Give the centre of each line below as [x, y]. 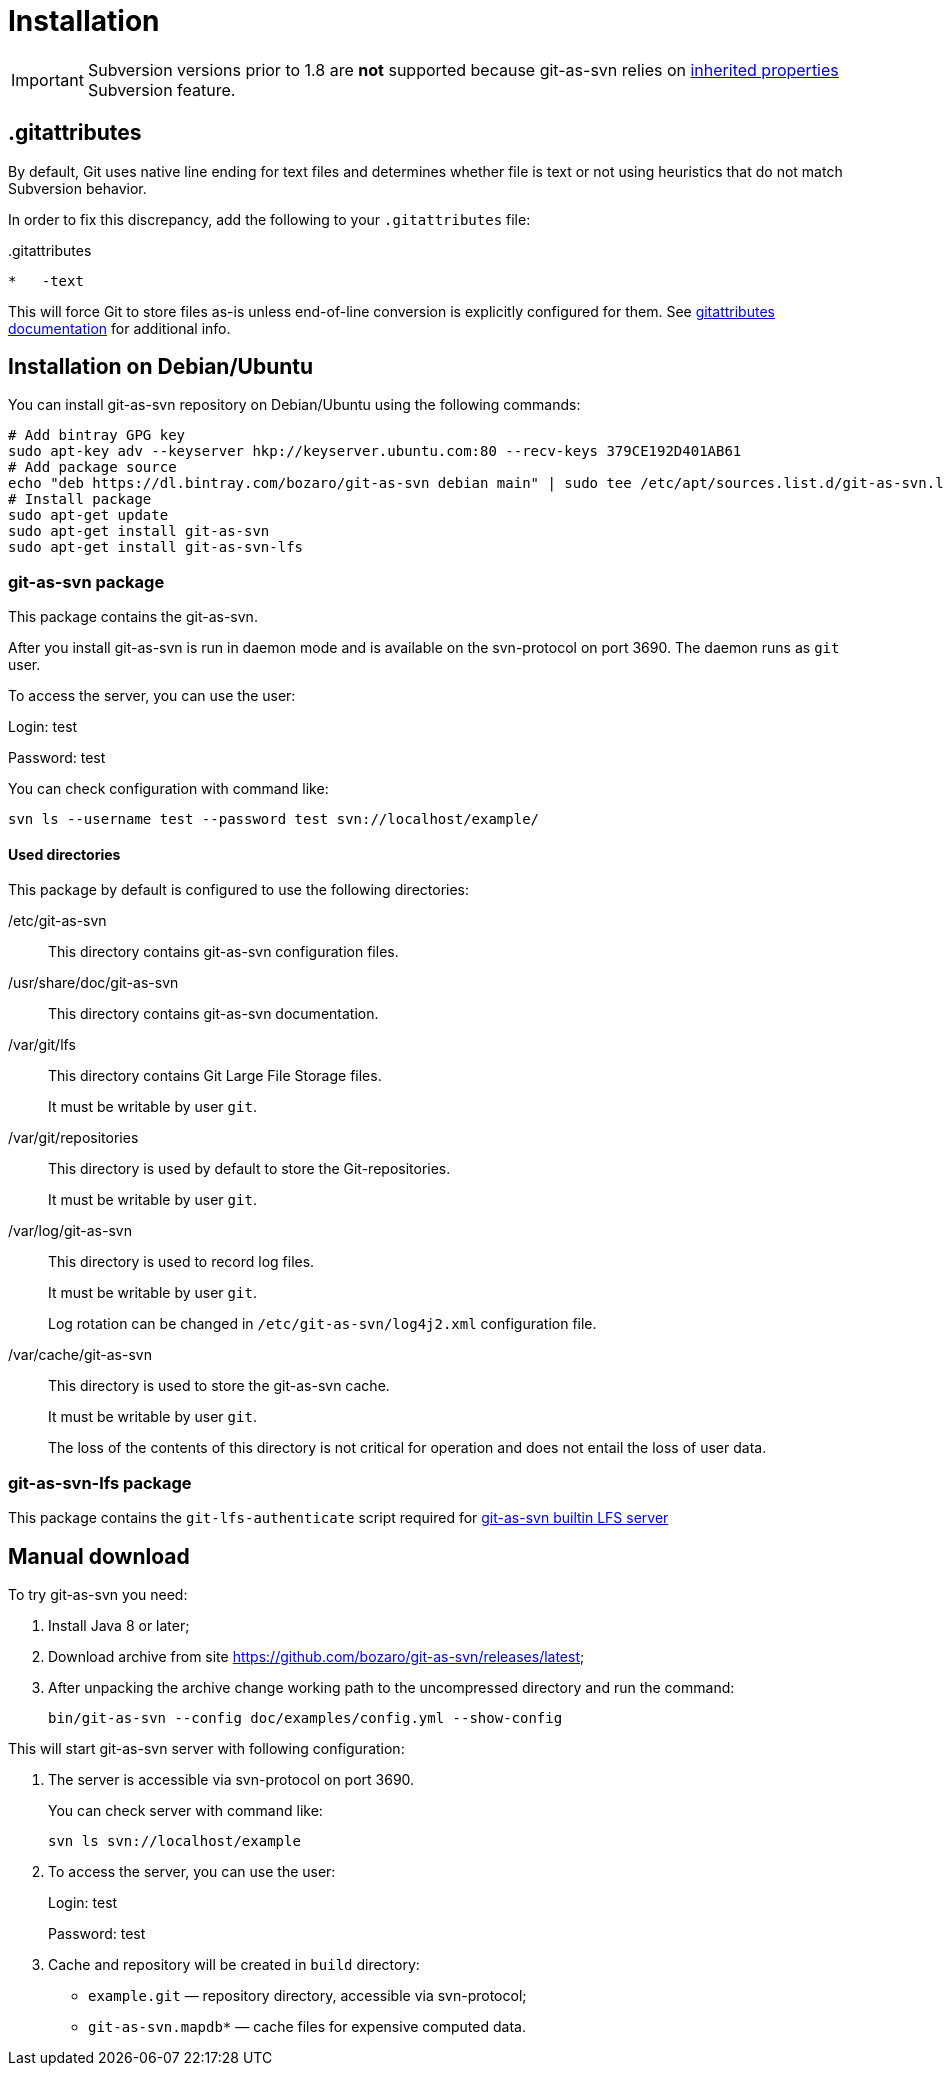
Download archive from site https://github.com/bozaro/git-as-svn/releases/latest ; [316, 1656]
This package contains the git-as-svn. [133, 617]
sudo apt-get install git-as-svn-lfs [156, 547]
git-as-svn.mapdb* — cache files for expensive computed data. [307, 2026]
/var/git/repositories [73, 1138]
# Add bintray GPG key [97, 435]
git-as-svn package [86, 581]
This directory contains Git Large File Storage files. [215, 1076]
